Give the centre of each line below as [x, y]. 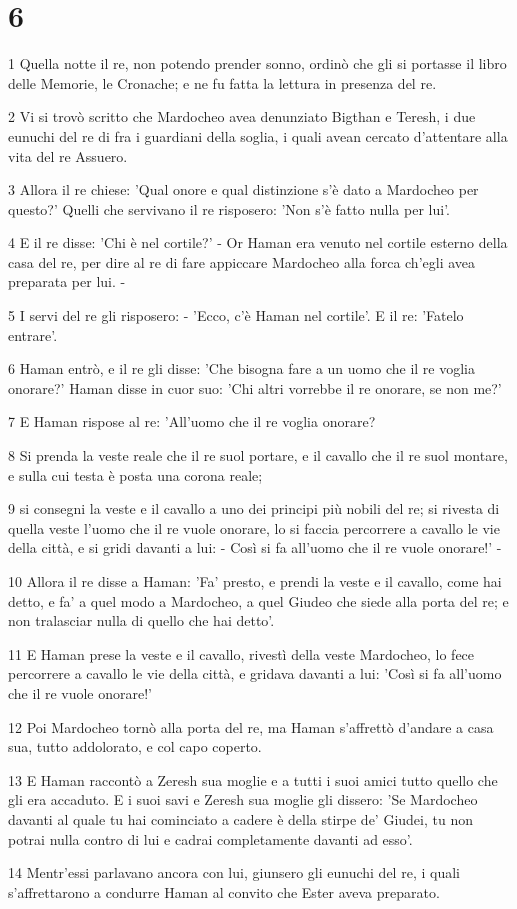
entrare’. [33, 334]
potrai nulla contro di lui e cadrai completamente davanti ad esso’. [210, 838]
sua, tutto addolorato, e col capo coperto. [135, 746]
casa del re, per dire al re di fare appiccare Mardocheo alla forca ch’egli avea [242, 261]
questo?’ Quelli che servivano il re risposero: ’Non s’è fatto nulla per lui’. [229, 208]
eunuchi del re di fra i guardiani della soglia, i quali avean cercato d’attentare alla [258, 135]
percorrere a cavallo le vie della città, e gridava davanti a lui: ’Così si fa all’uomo [255, 673]
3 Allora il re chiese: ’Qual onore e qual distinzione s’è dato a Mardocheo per [243, 189]
